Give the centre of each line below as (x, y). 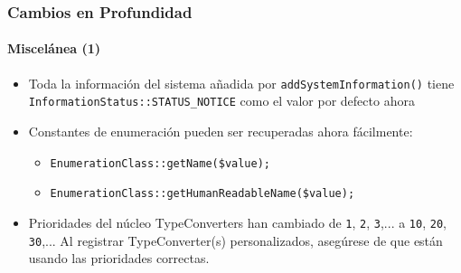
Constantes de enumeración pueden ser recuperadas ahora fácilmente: (221, 131)
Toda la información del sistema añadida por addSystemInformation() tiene (241, 83)
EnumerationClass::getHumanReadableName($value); (202, 194)
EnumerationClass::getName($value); (160, 163)
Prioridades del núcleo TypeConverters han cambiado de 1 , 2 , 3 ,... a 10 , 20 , (237, 222)
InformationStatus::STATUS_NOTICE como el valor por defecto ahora (221, 101)
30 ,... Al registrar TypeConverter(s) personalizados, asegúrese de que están (235, 240)
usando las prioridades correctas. (119, 258)
